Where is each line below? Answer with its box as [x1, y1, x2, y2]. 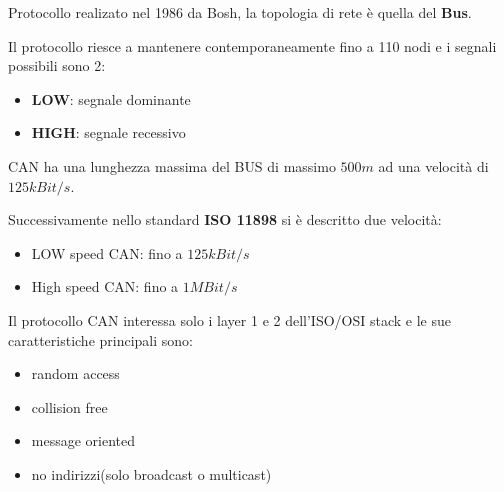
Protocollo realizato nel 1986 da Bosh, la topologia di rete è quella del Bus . [8, 2, 472, 22]
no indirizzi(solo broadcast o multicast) [31, 463, 272, 484]
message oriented [31, 430, 136, 451]
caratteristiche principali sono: [8, 329, 194, 350]
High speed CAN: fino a [31, 276, 179, 297]
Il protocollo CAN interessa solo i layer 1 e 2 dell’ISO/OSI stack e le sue [8, 309, 451, 330]
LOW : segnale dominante [31, 88, 191, 109]
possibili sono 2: [8, 55, 106, 76]
